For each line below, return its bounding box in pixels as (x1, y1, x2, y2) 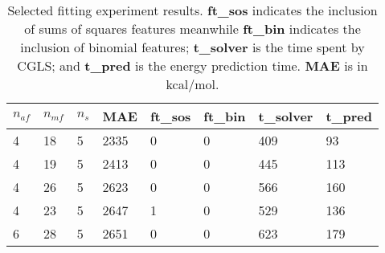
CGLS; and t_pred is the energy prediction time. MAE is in (17, 56, 368, 75)
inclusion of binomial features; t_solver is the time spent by (20, 38, 365, 56)
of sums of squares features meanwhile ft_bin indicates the (24, 19, 361, 38)
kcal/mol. (166, 75, 219, 93)
